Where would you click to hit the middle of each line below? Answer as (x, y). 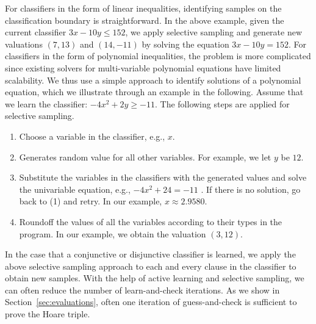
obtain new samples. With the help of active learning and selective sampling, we (155, 278)
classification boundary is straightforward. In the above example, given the (145, 20)
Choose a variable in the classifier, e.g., (92, 136)
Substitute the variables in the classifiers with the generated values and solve (163, 177)
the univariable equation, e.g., (75, 189)
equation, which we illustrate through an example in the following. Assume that (154, 92)
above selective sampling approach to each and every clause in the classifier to (151, 266)
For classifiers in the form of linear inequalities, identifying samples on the (143, 8)
